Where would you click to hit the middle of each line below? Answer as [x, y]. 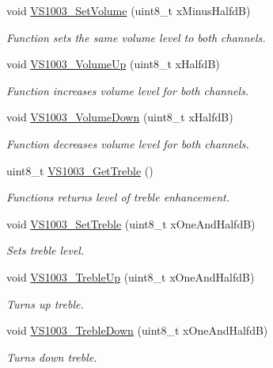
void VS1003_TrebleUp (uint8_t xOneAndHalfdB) [131, 276]
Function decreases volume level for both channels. [128, 143]
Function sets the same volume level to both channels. [136, 37]
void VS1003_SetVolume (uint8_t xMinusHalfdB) [129, 10]
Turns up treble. [45, 303]
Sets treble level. [45, 250]
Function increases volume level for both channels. [128, 90]
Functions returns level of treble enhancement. [118, 197]
